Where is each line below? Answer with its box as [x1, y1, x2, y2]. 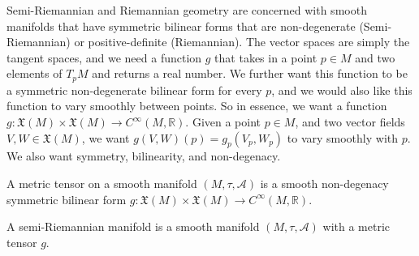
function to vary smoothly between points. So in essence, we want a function [6, 97, 387, 114]
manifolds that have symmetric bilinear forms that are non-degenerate [6, 17, 356, 34]
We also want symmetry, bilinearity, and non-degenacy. [6, 147, 281, 164]
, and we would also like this [271, 81, 413, 98]
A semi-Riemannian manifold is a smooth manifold [6, 218, 260, 235]
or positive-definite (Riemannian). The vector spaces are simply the [74, 33, 410, 50]
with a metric [322, 218, 390, 235]
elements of [6, 65, 63, 82]
